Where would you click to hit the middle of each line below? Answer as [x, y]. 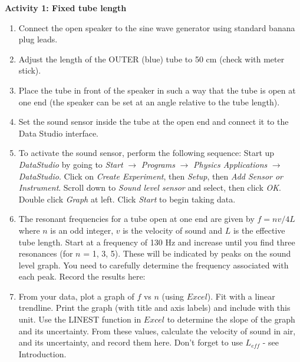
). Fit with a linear [241, 296]
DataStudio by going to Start [71, 164]
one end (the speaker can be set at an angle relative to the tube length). [149, 102]
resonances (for [46, 253]
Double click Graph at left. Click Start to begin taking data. [127, 199]
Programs [158, 164]
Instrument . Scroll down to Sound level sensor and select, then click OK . [150, 187]
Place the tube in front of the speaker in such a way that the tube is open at [157, 90]
